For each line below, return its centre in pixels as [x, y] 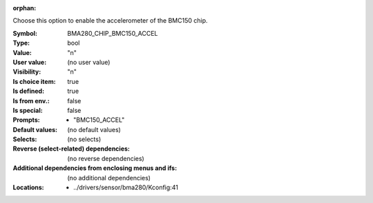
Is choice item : [34, 81]
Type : [21, 43]
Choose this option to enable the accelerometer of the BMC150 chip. [110, 21]
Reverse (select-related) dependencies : [71, 149]
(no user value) [89, 62]
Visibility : [27, 72]
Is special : [28, 110]
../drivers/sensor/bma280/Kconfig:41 [126, 188]
